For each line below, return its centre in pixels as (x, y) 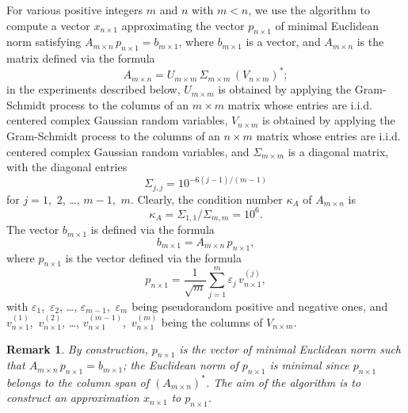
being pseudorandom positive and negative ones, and (260, 306)
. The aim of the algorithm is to (283, 382)
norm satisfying (44, 42)
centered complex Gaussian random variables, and (128, 151)
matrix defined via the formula (81, 58)
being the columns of (212, 322)
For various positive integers (75, 10)
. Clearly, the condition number (206, 199)
